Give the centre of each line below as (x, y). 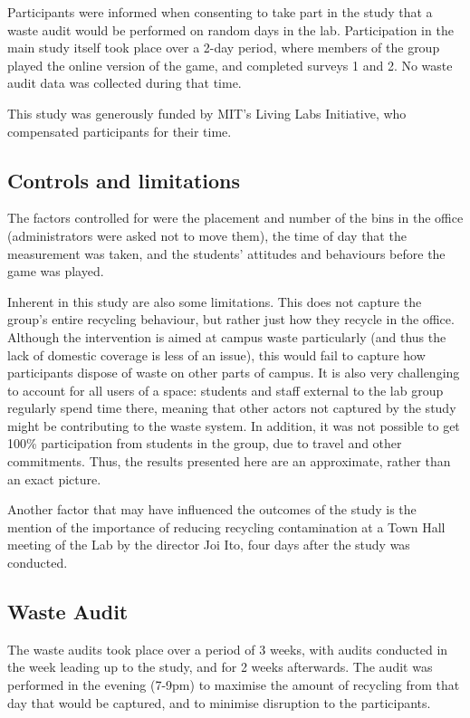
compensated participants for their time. (120, 131)
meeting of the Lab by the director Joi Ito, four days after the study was (209, 545)
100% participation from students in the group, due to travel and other (205, 443)
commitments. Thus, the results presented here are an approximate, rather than (229, 461)
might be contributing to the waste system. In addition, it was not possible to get (234, 425)
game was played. (56, 271)
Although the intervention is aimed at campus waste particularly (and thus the (227, 336)
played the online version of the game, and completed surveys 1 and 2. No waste (230, 65)
